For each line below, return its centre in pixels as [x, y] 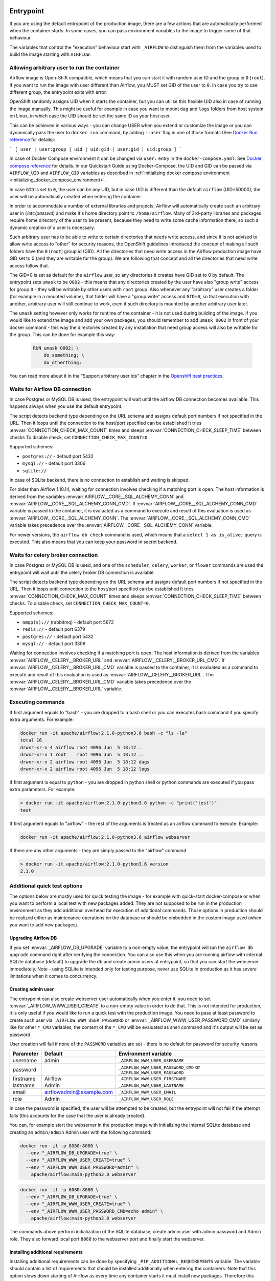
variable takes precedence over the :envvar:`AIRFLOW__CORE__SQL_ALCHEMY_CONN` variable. [111, 525]
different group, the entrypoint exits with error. [58, 92]
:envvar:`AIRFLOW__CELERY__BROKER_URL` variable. [66, 689]
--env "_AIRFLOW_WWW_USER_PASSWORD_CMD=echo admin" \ [95, 1211]
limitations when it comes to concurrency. [53, 976]
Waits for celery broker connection [54, 555]
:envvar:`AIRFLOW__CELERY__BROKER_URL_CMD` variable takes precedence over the [100, 682]
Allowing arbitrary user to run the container [64, 68]
